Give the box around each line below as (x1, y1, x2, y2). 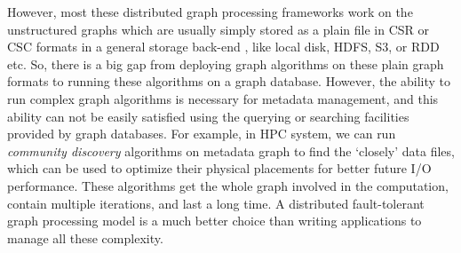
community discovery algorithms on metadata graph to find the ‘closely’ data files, (7, 141, 455, 160)
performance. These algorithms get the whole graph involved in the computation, (7, 176, 449, 194)
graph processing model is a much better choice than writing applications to (7, 211, 422, 230)
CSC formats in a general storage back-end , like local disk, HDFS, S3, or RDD (7, 37, 440, 56)
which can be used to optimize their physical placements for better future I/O (7, 159, 432, 178)
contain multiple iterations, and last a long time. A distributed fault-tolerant (7, 194, 425, 212)
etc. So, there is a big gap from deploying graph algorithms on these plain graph (7, 54, 444, 73)
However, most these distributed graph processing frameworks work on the (7, 3, 413, 20)
